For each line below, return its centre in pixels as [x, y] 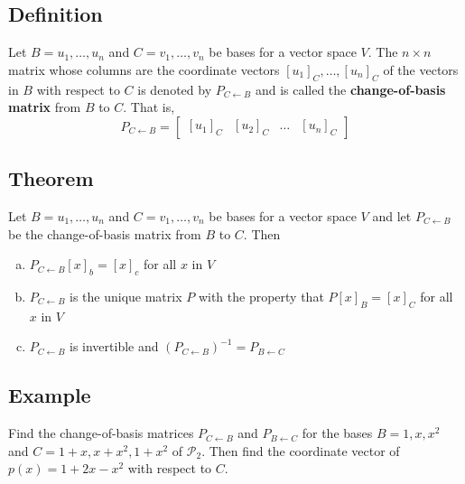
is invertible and [114, 346]
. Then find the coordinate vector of [301, 450]
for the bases [337, 433]
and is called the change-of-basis [350, 89]
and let [392, 215]
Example [50, 395]
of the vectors [421, 69]
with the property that [261, 296]
